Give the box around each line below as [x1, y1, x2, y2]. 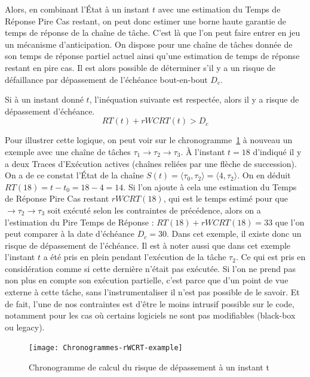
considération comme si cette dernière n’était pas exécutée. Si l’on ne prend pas [5, 262, 296, 274]
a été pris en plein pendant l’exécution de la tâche [43, 251, 226, 263]
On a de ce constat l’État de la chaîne [5, 169, 144, 181]
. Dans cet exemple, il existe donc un [167, 227, 302, 240]
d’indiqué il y [253, 145, 302, 157]
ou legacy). [5, 320, 45, 333]
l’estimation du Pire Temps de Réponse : [5, 215, 154, 228]
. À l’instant [180, 145, 225, 157]
